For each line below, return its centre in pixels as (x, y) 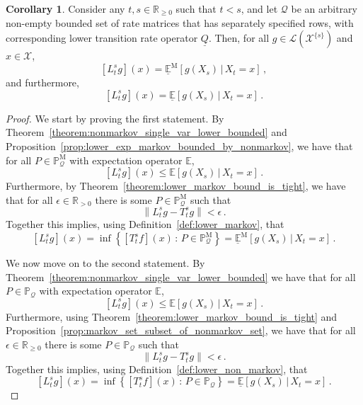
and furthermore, (42, 82)
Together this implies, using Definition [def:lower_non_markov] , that (157, 369)
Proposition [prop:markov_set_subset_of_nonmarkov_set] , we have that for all (181, 330)
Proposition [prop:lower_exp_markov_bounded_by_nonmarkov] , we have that (179, 146)
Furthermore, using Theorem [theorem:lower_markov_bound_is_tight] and (172, 316)
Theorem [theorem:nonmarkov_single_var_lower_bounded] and (146, 132)
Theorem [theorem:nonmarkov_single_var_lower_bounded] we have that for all (181, 276)
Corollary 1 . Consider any (65, 8)
